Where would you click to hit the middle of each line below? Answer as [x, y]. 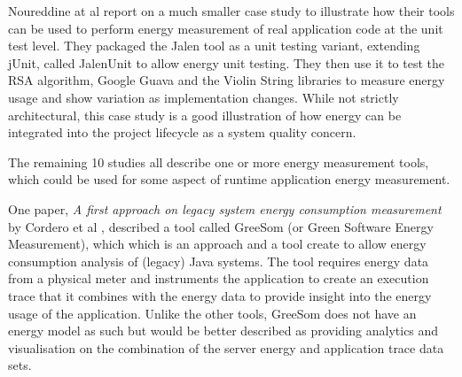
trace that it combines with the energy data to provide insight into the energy [220, 295]
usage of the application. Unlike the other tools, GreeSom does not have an [212, 313]
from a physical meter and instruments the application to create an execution [219, 278]
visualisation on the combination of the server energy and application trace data [226, 347]
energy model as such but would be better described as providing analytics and [223, 331]
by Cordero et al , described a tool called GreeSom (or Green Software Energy [221, 226]
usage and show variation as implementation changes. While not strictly [204, 97]
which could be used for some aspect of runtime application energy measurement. [229, 179]
